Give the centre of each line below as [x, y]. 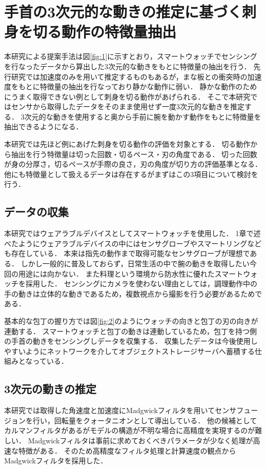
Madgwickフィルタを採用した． [56, 461]
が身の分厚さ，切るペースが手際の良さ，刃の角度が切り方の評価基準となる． [133, 164]
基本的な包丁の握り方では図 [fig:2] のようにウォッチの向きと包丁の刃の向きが [131, 320]
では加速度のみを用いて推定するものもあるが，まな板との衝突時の [137, 76]
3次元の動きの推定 [50, 389]
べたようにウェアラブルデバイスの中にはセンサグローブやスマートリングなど [133, 243]
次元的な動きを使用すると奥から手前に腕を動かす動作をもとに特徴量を [143, 116]
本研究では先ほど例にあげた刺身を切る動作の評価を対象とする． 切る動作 [127, 144]
